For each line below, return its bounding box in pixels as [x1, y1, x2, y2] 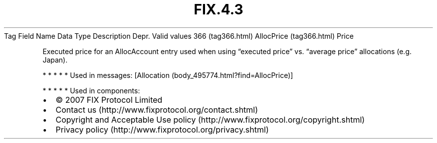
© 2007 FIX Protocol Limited [55, 94, 163, 105]
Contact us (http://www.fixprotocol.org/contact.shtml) [55, 104, 258, 115]
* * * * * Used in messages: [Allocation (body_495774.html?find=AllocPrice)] [42, 71, 293, 79]
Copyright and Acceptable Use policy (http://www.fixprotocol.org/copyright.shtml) [55, 114, 365, 125]
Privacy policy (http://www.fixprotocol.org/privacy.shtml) [55, 124, 269, 135]
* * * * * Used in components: [42, 86, 140, 95]
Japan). [42, 55, 68, 64]
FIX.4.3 [194, 1, 243, 18]
